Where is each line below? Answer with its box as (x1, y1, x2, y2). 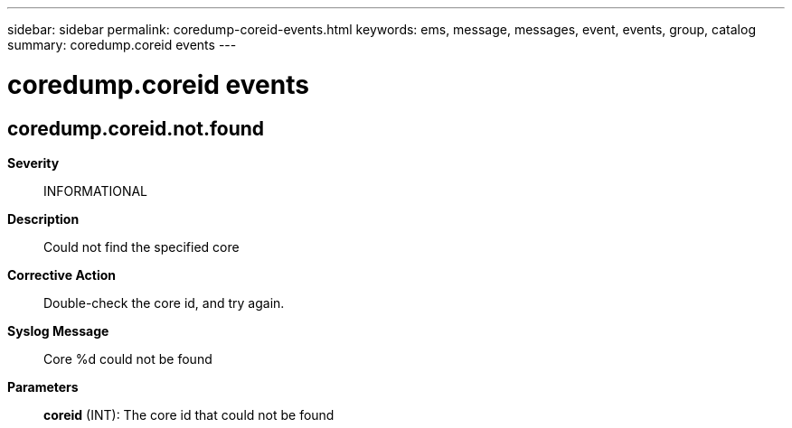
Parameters (7, 378, 79, 395)
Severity (7, 154, 60, 171)
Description (7, 210, 80, 227)
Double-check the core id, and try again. (43, 294, 285, 311)
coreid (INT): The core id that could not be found (43, 406, 335, 423)
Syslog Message (7, 322, 109, 339)
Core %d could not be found (43, 350, 212, 367)
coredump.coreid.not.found (7, 116, 265, 140)
